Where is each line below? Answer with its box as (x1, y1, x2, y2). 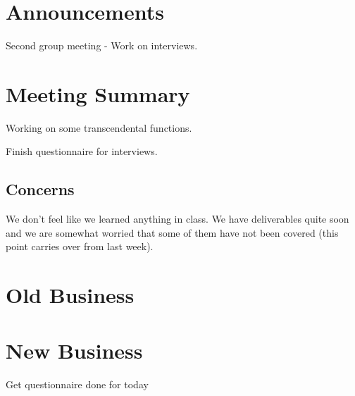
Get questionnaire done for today (6, 376, 149, 391)
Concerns (6, 178, 75, 200)
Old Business (6, 280, 135, 309)
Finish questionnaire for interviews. (6, 144, 158, 159)
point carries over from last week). (6, 239, 154, 254)
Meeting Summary (6, 79, 190, 108)
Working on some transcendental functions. (6, 120, 192, 135)
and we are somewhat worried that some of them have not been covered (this (6, 225, 339, 240)
